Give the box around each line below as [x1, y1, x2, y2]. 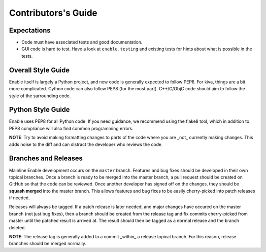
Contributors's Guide [9, 7, 98, 18]
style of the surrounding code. [9, 93, 71, 99]
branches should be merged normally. [9, 241, 86, 247]
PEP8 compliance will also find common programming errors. [9, 125, 133, 131]
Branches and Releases [9, 154, 83, 163]
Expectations [9, 26, 51, 35]
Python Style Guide [9, 106, 70, 114]
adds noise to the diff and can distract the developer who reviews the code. [9, 141, 163, 147]
